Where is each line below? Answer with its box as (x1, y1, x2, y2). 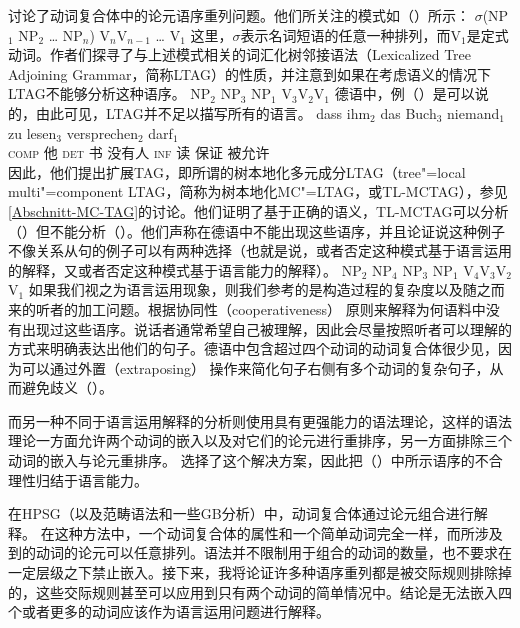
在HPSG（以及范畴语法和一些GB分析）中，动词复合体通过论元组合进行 (8, 503, 474, 524)
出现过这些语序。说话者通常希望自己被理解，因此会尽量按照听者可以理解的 (21, 318, 512, 339)
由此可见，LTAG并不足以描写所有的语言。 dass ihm (35, 102, 371, 123)
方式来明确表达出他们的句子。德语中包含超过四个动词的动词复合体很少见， (8, 338, 498, 359)
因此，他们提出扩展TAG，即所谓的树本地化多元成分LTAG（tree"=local (8, 161, 466, 182)
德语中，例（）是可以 (334, 83, 475, 104)
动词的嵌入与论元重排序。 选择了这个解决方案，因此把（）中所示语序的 (8, 450, 475, 471)
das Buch (380, 102, 437, 123)
